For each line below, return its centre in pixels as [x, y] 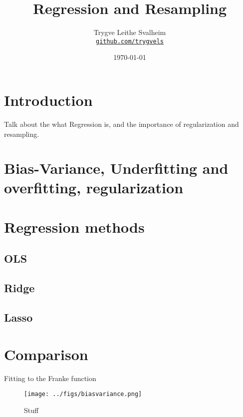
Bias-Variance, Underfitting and [116, 168]
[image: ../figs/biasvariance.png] [83, 394]
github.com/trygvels [130, 41]
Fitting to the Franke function [50, 378]
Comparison [46, 354]
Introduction [48, 100]
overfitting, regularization [94, 188]
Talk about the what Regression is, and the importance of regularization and [121, 124]
